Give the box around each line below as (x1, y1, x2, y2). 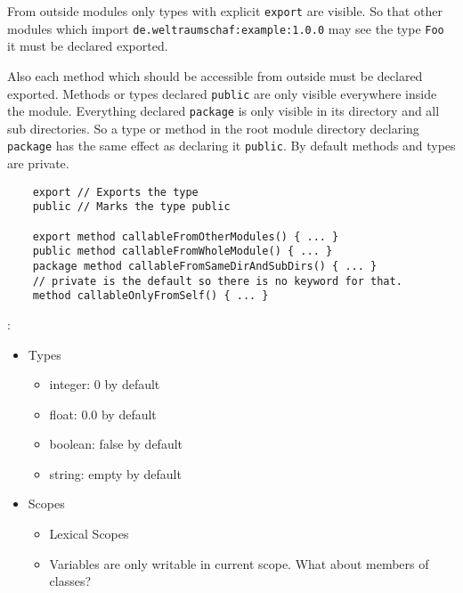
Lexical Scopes (49, 524, 129, 543)
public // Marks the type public (32, 200, 231, 214)
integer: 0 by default (49, 375, 160, 394)
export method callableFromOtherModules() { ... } (32, 230, 339, 243)
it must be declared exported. (7, 37, 168, 55)
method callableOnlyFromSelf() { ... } (32, 289, 269, 303)
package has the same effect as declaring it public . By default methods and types (7, 136, 456, 155)
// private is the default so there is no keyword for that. (32, 274, 402, 288)
